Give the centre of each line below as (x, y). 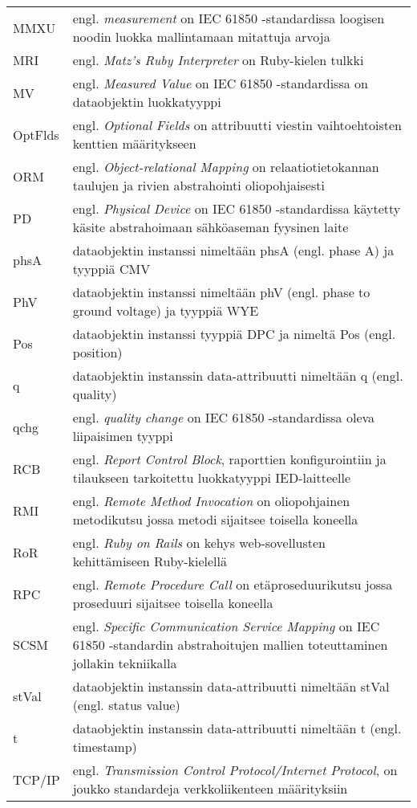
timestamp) (105, 747)
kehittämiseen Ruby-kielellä (150, 561)
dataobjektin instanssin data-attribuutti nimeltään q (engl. (238, 375)
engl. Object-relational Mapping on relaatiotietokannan (226, 167)
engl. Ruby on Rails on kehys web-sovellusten (199, 543)
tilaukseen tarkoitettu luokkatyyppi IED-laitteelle (212, 477)
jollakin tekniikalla (125, 663)
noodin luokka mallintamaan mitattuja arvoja (201, 37)
